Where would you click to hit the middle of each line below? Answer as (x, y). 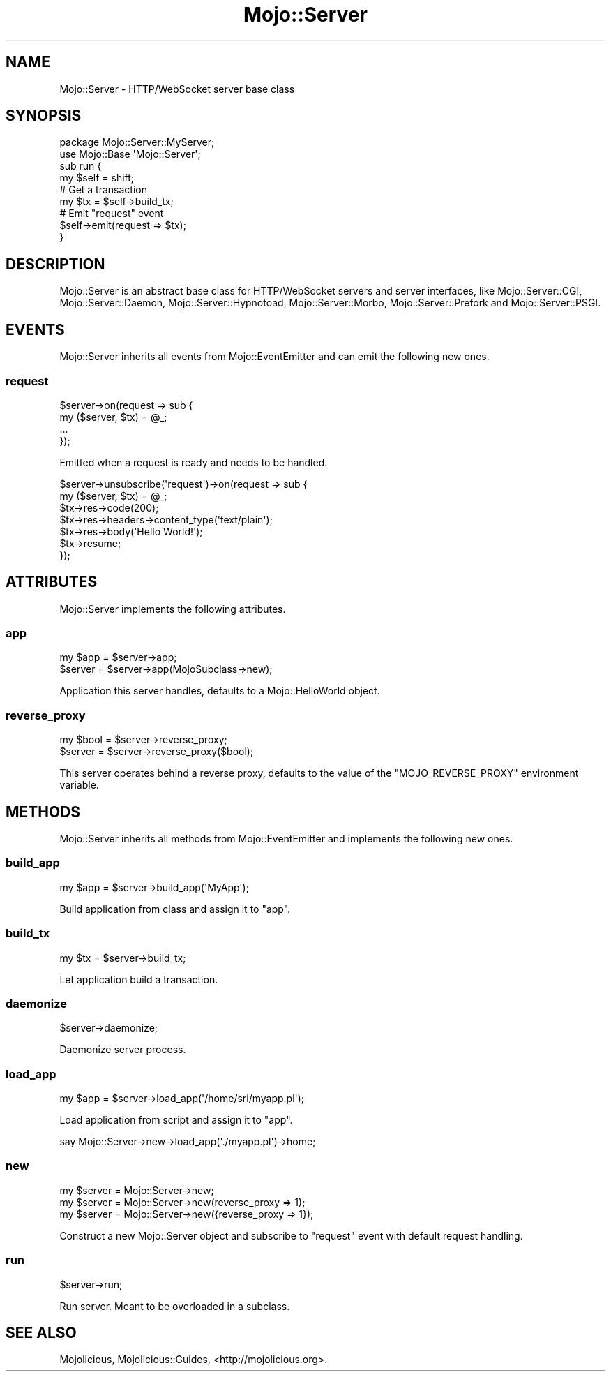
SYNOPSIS (44, 116)
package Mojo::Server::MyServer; (137, 142)
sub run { (81, 166)
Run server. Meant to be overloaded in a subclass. (175, 1306)
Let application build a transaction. (139, 979)
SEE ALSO (41, 1332)
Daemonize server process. (123, 1050)
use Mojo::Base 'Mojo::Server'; (130, 154)
